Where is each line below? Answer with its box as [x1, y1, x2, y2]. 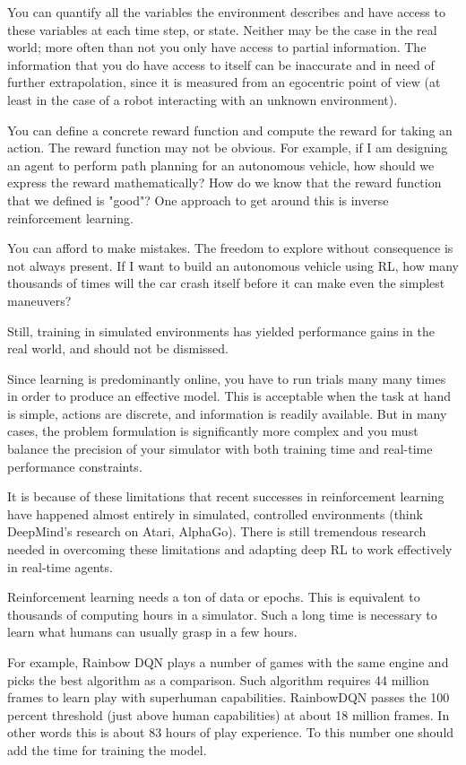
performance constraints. [7, 456, 142, 475]
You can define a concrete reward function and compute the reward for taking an [7, 120, 453, 139]
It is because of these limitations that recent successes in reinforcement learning [7, 487, 444, 506]
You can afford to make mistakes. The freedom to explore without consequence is [7, 239, 453, 257]
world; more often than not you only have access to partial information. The [7, 38, 427, 57]
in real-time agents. [7, 557, 113, 576]
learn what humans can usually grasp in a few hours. [7, 622, 298, 641]
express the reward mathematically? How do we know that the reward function [7, 173, 442, 192]
